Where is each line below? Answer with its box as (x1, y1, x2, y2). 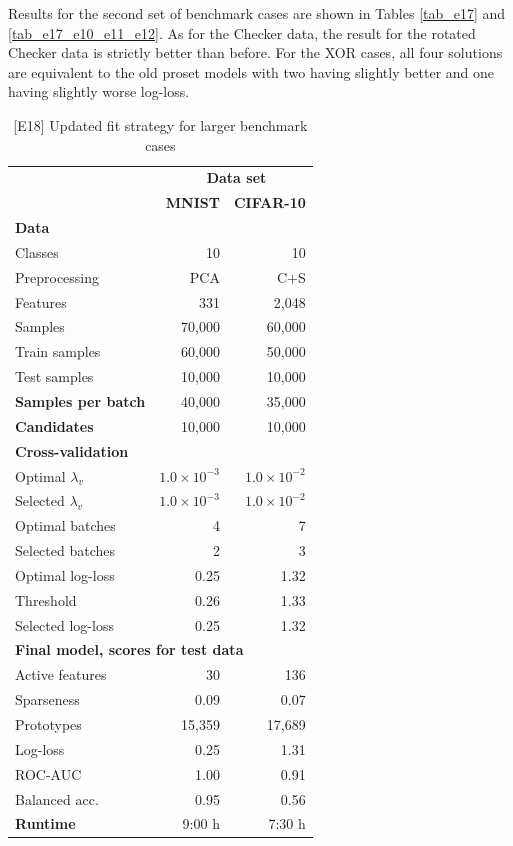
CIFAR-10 (233, 192, 306, 213)
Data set (206, 167, 267, 188)
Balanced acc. (15, 788, 99, 809)
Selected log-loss (15, 614, 114, 635)
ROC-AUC (15, 763, 82, 784)
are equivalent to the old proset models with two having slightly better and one (8, 61, 495, 82)
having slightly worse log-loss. (8, 81, 190, 102)
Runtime (15, 813, 76, 834)
